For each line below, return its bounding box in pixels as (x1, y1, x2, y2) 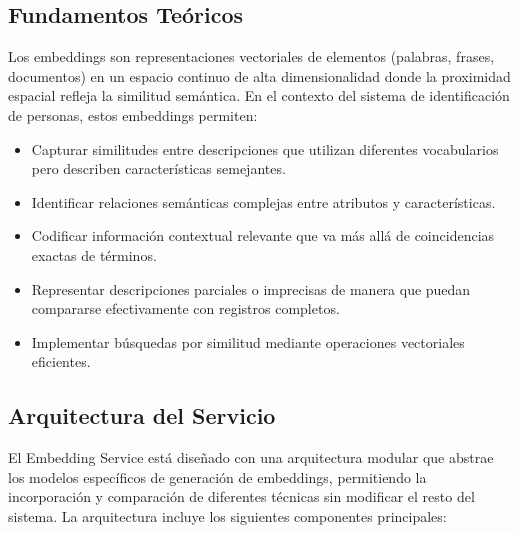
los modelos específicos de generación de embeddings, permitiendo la (8, 466, 427, 487)
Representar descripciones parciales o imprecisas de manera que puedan (31, 278, 471, 299)
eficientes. (31, 351, 91, 372)
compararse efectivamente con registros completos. (31, 298, 340, 319)
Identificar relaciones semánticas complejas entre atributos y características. (31, 191, 496, 212)
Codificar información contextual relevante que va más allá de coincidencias (31, 225, 495, 246)
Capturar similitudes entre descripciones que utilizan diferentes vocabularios (31, 138, 499, 159)
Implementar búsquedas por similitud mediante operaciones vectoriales (31, 331, 465, 352)
